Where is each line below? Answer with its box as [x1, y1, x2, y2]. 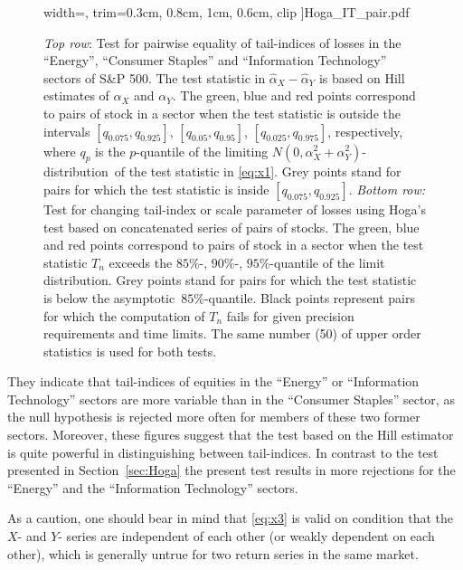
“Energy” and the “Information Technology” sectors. [7, 478, 298, 497]
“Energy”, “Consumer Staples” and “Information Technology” [43, 51, 387, 70]
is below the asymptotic [43, 288, 175, 307]
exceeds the [109, 252, 173, 271]
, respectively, [327, 121, 403, 140]
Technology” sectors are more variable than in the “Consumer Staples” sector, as [7, 389, 455, 408]
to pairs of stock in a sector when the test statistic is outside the [43, 103, 401, 122]
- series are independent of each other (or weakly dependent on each [58, 527, 435, 546]
